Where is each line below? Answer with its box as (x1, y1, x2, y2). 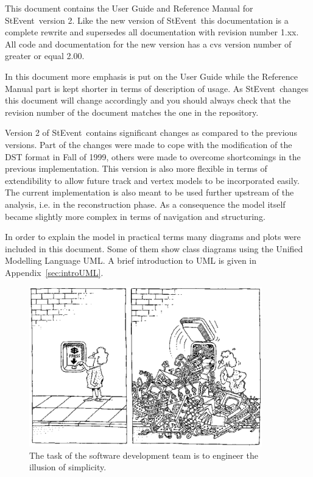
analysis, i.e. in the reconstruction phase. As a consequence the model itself (5, 197, 286, 210)
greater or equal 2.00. (5, 49, 85, 62)
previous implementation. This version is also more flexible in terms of (5, 162, 267, 175)
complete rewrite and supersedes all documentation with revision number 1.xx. (5, 26, 299, 38)
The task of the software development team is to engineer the (29, 448, 258, 461)
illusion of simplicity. (29, 461, 107, 473)
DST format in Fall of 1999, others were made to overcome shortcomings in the (5, 150, 301, 163)
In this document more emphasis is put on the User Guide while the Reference (5, 69, 298, 82)
